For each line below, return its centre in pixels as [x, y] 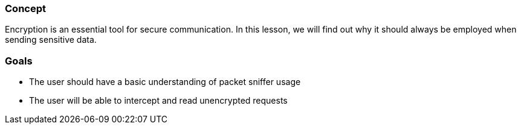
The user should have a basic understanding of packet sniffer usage [165, 82]
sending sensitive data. [51, 40]
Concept [25, 8]
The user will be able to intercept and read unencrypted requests [158, 101]
